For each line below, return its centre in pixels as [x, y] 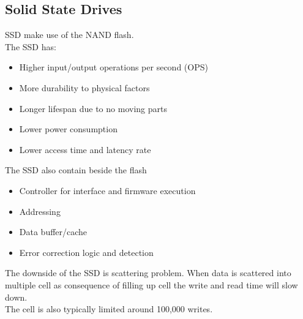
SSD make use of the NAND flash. [69, 35]
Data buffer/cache [53, 232]
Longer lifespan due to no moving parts [93, 108]
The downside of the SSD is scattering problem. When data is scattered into [148, 273]
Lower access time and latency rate [85, 149]
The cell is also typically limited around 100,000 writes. [109, 309]
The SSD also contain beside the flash [76, 170]
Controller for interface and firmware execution [107, 190]
